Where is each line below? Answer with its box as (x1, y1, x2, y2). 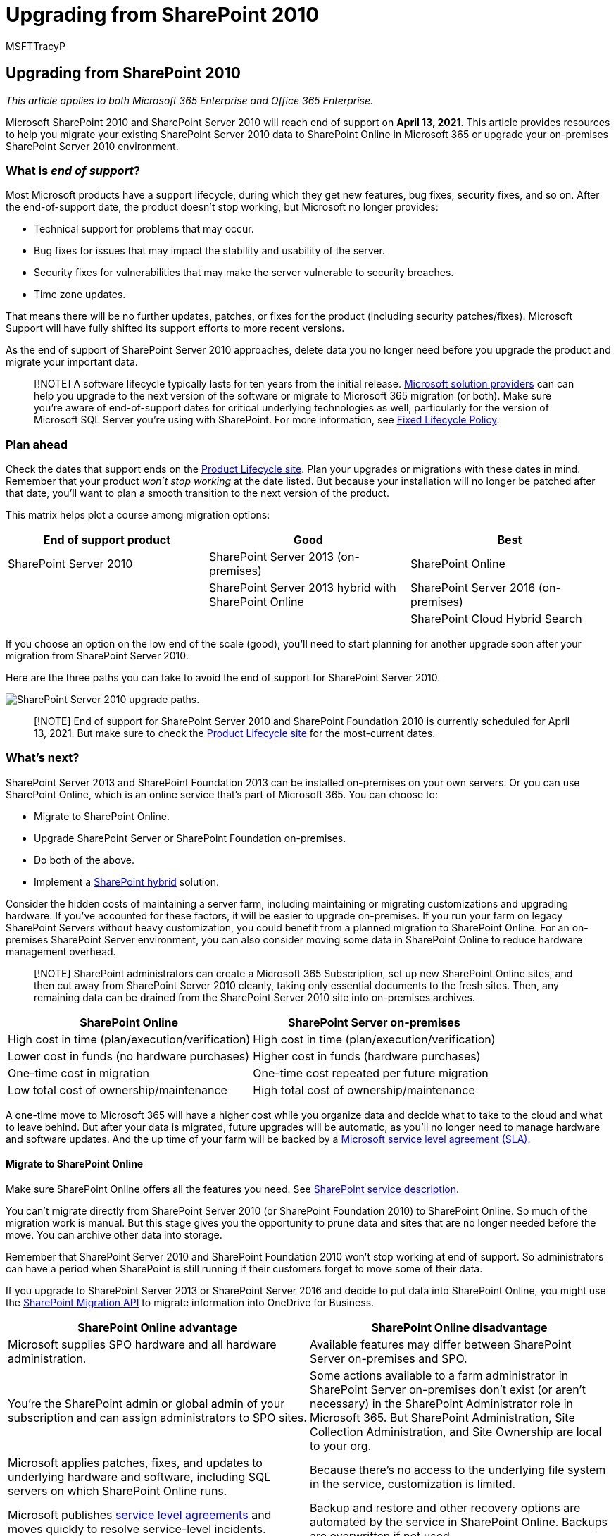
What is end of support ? (6, 163, 140, 178)
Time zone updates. (34, 288, 126, 301)
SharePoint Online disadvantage (371, 1320, 548, 1335)
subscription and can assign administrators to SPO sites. (8, 1411, 307, 1425)
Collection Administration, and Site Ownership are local (310, 1425, 602, 1439)
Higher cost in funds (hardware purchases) (253, 1048, 481, 1063)
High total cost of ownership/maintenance (253, 1082, 475, 1097)
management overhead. (6, 945, 116, 958)
